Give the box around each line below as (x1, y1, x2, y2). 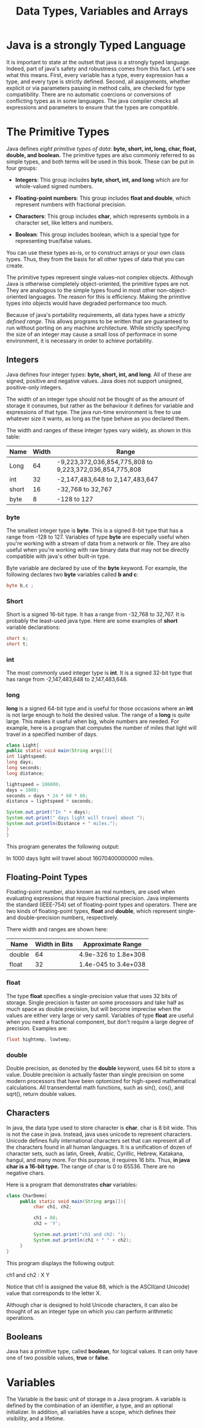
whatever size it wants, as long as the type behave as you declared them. (6, 415, 190, 422)
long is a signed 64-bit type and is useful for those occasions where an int (6, 704, 193, 712)
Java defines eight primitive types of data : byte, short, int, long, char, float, (6, 144, 196, 152)
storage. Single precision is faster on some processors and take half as (6, 999, 184, 1006)
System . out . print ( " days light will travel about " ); (6, 815, 146, 821)
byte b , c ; (6, 582, 34, 588)
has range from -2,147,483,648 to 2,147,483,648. (6, 676, 128, 683)
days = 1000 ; (6, 787, 39, 793)
